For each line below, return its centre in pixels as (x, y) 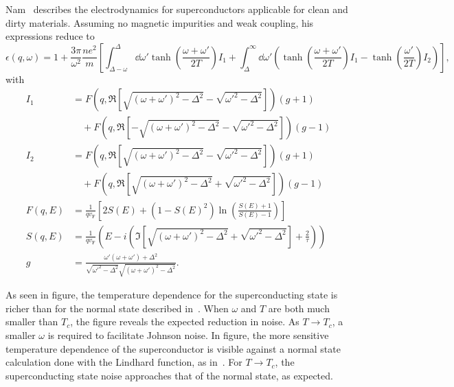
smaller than (32, 321)
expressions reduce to (50, 36)
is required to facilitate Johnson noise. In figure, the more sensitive (188, 335)
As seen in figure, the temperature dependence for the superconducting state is (172, 295)
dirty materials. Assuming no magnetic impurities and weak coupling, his (160, 22)
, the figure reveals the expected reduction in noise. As (185, 321)
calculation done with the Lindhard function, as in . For (124, 362)
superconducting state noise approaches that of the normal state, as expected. (169, 375)
